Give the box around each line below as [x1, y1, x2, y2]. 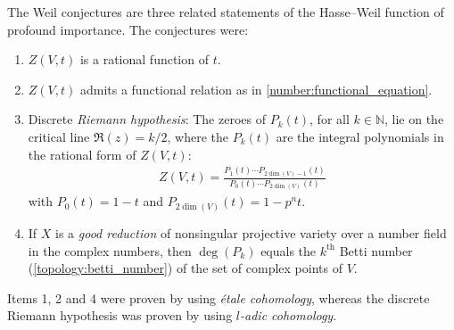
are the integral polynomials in [276, 127, 444, 145]
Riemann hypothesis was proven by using [7, 306, 233, 325]
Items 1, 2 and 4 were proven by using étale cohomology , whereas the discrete [7, 288, 430, 307]
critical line [28, 127, 90, 145]
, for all [310, 110, 350, 128]
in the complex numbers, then [28, 241, 192, 260]
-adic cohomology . [240, 306, 337, 325]
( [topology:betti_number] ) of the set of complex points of [28, 259, 343, 277]
